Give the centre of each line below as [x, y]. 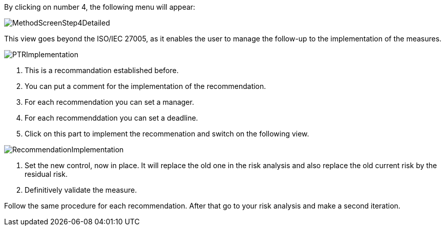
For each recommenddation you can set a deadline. [111, 118]
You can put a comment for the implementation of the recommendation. [145, 86]
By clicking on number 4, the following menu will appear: [100, 7]
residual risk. [46, 174]
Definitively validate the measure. [81, 190]
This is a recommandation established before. [102, 70]
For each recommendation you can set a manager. [109, 102]
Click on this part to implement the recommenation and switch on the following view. [167, 134]
